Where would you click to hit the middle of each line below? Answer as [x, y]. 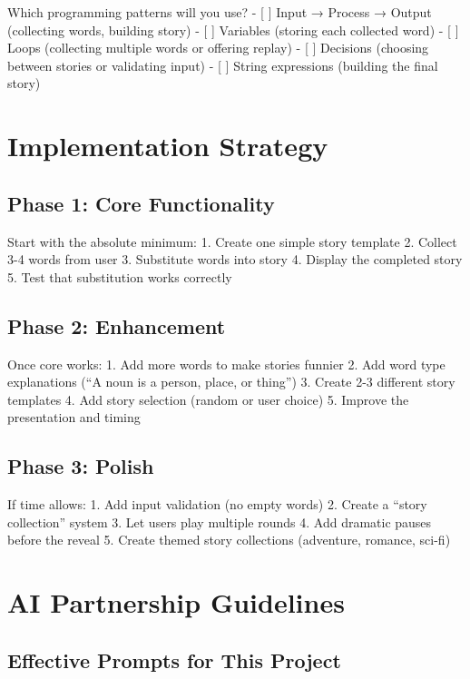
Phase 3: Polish [81, 466]
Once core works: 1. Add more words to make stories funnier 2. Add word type [226, 364]
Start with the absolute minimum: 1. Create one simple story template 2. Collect [232, 241]
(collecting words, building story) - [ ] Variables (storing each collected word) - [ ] [233, 30]
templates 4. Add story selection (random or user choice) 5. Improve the [208, 399]
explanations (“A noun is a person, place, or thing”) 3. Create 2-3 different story [231, 382]
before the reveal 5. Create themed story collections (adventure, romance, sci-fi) [229, 540]
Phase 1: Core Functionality [141, 203]
